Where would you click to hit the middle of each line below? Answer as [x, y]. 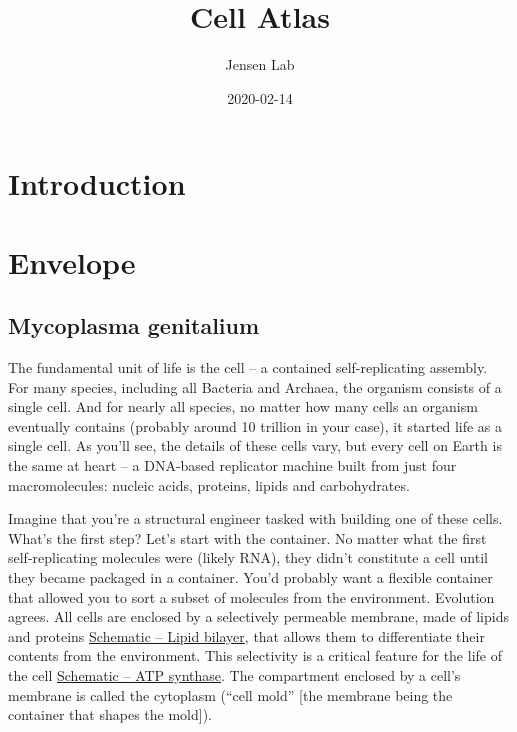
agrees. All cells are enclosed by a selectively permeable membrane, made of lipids [258, 616]
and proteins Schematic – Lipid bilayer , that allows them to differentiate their [246, 635]
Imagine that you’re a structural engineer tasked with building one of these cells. [255, 518]
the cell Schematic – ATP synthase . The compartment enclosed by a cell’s [234, 674]
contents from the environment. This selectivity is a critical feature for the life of [255, 655]
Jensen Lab [260, 64]
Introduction [97, 183]
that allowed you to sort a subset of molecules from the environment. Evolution [251, 596]
